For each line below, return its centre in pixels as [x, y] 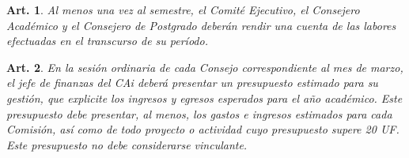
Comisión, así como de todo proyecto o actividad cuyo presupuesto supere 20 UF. [203, 129]
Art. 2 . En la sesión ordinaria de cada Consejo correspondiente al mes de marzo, [205, 67]
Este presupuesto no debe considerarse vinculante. [127, 144]
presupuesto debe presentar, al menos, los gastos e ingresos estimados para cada [199, 113]
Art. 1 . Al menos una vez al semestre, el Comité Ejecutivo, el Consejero [183, 9]
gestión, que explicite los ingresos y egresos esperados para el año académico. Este [204, 98]
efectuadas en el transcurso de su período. [107, 41]
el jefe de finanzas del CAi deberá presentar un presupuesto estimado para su [192, 83]
